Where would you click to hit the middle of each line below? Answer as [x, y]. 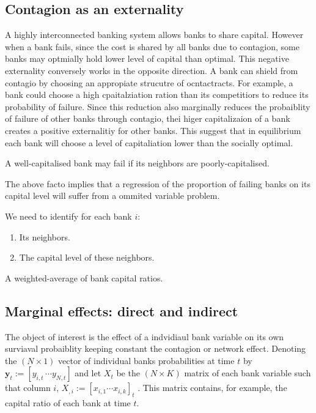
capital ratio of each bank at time [68, 403]
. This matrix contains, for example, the [212, 388]
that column [28, 388]
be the [128, 373]
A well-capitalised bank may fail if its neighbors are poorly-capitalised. [137, 163]
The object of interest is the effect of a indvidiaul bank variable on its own [145, 336]
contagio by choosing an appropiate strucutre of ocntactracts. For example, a [149, 82]
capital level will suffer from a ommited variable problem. [112, 195]
